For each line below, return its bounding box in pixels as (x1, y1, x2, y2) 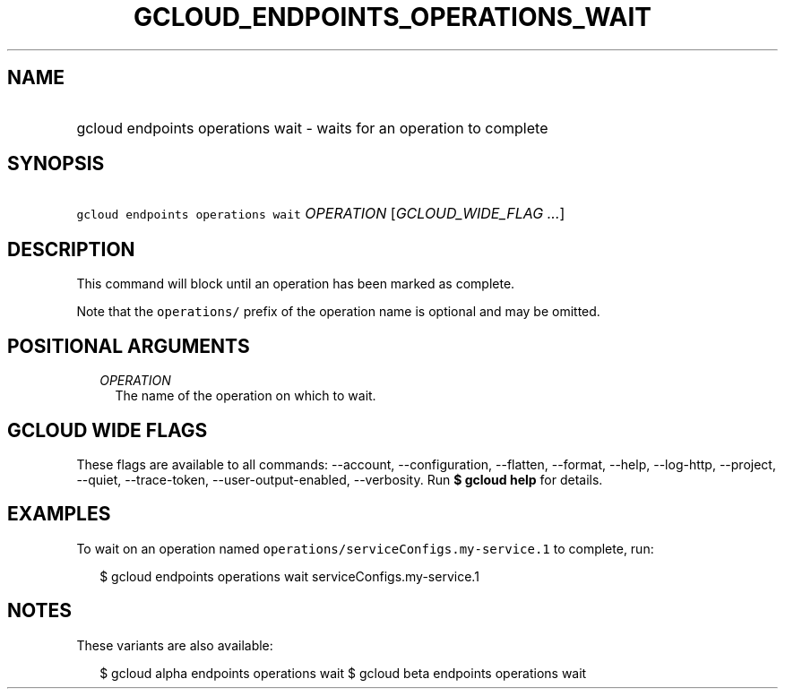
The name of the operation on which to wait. (115, 388, 376, 404)
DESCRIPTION (7, 237, 135, 261)
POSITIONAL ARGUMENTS (7, 334, 250, 357)
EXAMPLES (7, 503, 111, 526)
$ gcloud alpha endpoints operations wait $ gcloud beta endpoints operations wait (99, 665, 587, 681)
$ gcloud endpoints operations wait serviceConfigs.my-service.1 (99, 568, 479, 584)
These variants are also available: (76, 637, 273, 653)
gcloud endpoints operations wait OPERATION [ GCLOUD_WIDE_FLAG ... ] (76, 204, 565, 223)
